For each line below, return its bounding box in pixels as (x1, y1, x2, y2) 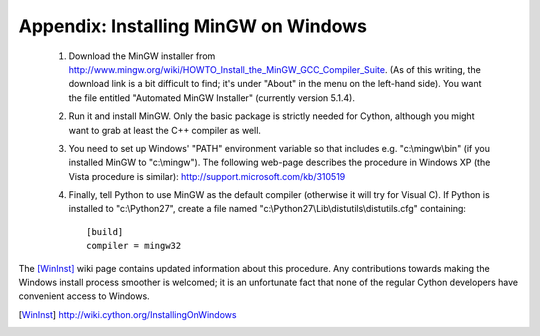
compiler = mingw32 (86, 240, 182, 252)
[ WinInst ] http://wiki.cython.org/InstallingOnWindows (18, 308, 237, 320)
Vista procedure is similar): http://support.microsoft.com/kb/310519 (68, 170, 346, 182)
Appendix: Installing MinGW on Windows (18, 15, 367, 37)
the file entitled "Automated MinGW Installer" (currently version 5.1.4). (68, 91, 355, 104)
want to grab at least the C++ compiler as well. (68, 124, 262, 136)
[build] (86, 226, 124, 237)
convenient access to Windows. (18, 290, 150, 302)
